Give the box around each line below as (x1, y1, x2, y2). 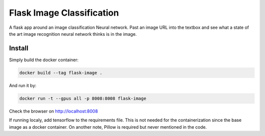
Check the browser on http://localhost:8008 (9, 108, 98, 114)
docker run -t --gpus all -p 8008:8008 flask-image (19, 95, 147, 101)
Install (9, 44, 29, 52)
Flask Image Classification (9, 7, 119, 18)
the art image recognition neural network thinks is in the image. (9, 31, 137, 37)
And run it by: (9, 82, 37, 88)
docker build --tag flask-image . (19, 70, 103, 75)
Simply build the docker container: (9, 57, 79, 63)
